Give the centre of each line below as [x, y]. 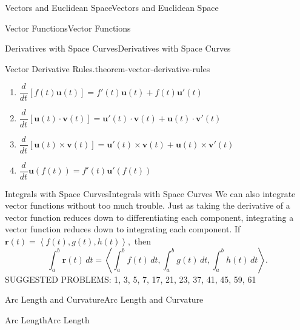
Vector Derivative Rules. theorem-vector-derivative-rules [108, 68]
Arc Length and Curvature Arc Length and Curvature [104, 299]
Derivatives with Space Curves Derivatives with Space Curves [118, 48]
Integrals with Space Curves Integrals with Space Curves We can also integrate [150, 193]
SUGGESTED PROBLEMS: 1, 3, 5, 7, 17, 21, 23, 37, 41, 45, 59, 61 [131, 279]
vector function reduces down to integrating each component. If [123, 229]
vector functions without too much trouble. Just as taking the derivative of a [148, 205]
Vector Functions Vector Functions [68, 28]
